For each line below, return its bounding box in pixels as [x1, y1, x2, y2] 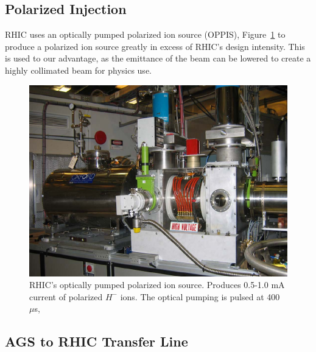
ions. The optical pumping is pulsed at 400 [120, 290, 280, 303]
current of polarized [29, 290, 103, 303]
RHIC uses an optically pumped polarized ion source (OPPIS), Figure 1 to [5, 28, 286, 41]
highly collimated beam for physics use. [5, 63, 152, 76]
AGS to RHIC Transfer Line [5, 332, 188, 351]
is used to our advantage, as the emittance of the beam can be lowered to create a [5, 52, 311, 65]
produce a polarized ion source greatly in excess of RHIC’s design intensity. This [5, 40, 305, 52]
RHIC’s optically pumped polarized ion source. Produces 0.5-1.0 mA [29, 278, 285, 291]
